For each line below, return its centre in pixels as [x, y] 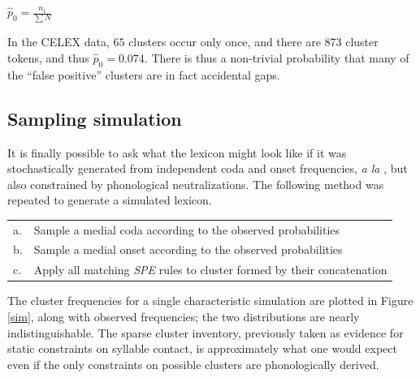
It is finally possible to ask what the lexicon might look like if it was [177, 152]
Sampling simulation [95, 118]
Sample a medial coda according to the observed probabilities [187, 229]
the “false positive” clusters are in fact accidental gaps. [144, 74]
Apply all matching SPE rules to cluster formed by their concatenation [210, 270]
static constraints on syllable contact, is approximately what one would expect [202, 348]
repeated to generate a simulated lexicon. [110, 200]
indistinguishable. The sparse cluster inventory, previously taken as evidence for [206, 332]
